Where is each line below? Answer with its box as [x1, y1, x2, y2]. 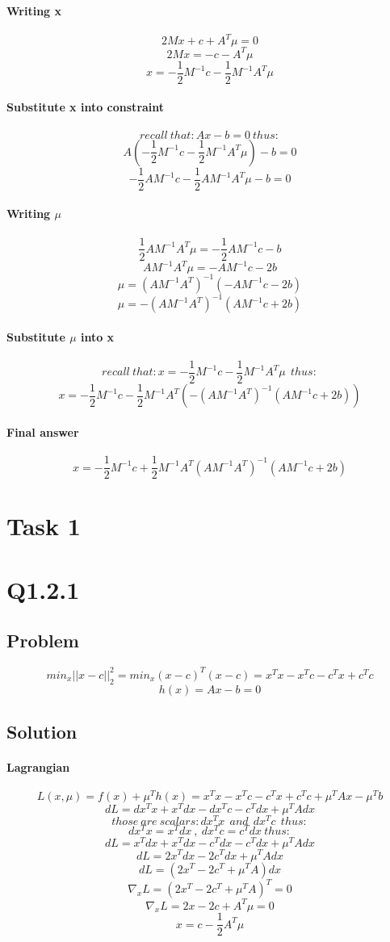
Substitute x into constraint [6, 98, 165, 115]
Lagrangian [6, 758, 70, 775]
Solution [6, 718, 78, 743]
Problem [6, 628, 79, 653]
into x [80, 328, 115, 345]
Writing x [6, 2, 61, 19]
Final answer [6, 424, 79, 440]
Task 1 [6, 509, 81, 542]
